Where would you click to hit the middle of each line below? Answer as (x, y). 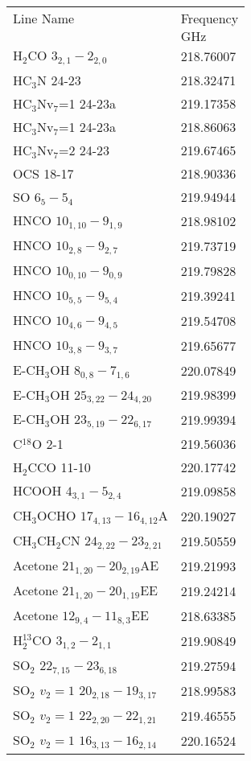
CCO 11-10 (59, 467)
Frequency (210, 18)
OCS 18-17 (43, 173)
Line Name (44, 18)
